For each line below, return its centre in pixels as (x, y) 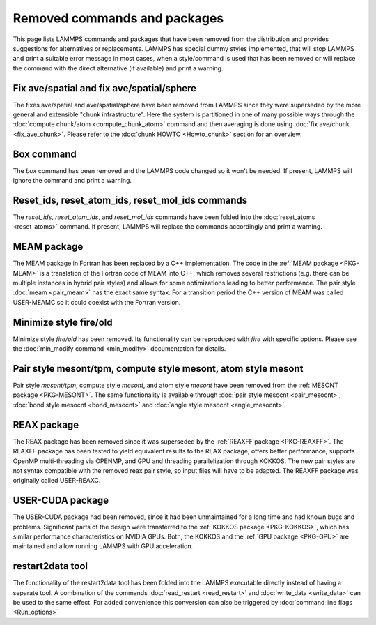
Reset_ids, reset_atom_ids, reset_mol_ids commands (130, 200)
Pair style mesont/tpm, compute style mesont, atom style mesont (158, 369)
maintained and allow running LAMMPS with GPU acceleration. (103, 546)
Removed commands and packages (118, 18)
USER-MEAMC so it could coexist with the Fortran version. (97, 302)
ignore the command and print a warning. (72, 181)
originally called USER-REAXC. (57, 481)
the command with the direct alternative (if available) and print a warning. (118, 68)
